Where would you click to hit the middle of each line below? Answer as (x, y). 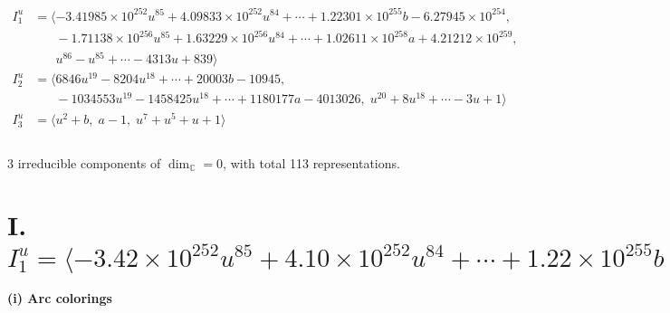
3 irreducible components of (84, 162)
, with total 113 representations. (311, 162)
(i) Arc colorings (60, 298)
